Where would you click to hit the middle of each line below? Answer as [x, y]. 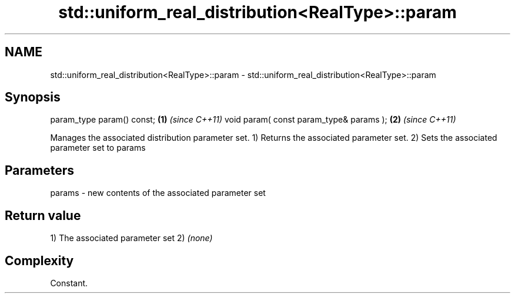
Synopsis [33, 97]
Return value [43, 215]
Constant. [69, 283]
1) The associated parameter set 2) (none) [131, 238]
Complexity [39, 260]
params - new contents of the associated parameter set [158, 193]
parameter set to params [98, 148]
